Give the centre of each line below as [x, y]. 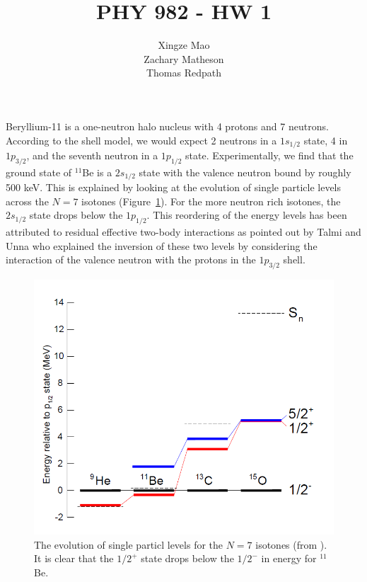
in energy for [289, 558]
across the [27, 201]
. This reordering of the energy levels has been [247, 215]
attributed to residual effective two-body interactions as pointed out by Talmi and [183, 232]
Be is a [97, 172]
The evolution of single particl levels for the [129, 544]
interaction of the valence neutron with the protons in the [131, 259]
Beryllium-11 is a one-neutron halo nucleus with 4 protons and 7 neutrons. [167, 126]
